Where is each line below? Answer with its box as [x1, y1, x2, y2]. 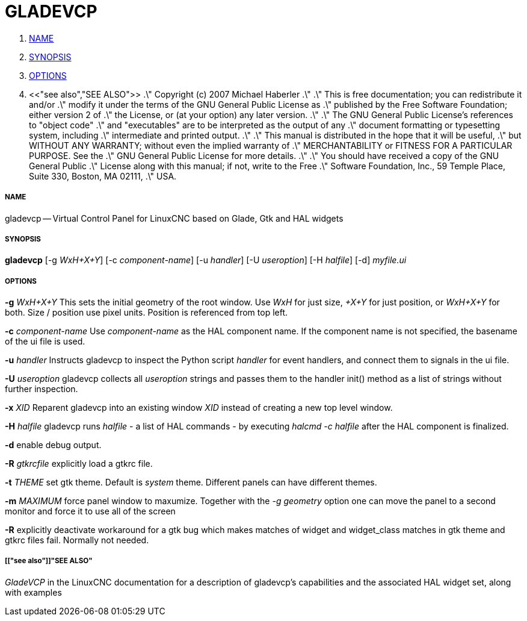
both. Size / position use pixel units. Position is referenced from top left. [5, 307, 288, 318]
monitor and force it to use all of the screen [5, 506, 176, 517]
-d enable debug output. [5, 440, 102, 451]
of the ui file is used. [5, 336, 85, 347]
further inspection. [5, 384, 78, 395]
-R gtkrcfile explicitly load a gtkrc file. [5, 458, 153, 469]
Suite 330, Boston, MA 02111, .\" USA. [29, 170, 177, 181]
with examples [5, 587, 62, 598]
